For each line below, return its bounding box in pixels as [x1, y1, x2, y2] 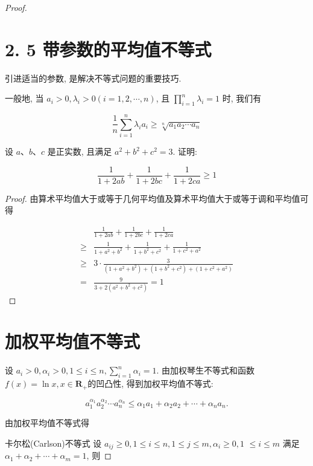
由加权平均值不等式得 [5, 416, 89, 429]
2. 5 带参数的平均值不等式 [5, 36, 212, 61]
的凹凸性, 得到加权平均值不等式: [87, 377, 213, 390]
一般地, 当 [5, 92, 44, 105]
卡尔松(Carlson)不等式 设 [5, 436, 102, 449]
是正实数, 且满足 [47, 145, 112, 158]
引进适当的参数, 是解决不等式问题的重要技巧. [5, 71, 182, 84]
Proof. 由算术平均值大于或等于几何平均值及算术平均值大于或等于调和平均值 [5, 192, 300, 204]
